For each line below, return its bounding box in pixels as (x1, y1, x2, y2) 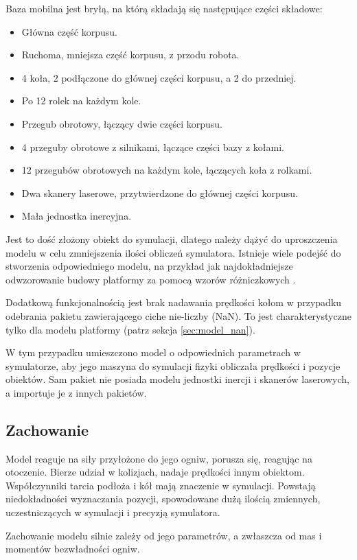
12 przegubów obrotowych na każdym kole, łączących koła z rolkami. (21, 163, 312, 177)
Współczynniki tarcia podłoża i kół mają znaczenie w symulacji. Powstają (5, 478, 316, 492)
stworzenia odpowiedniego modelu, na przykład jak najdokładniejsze (5, 259, 293, 273)
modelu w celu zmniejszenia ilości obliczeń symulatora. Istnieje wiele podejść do (5, 245, 341, 259)
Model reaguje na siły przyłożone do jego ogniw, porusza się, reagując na (5, 451, 312, 465)
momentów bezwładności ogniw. (5, 541, 140, 556)
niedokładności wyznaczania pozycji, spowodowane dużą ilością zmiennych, (5, 491, 321, 506)
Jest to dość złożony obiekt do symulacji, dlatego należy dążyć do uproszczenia (5, 231, 338, 246)
